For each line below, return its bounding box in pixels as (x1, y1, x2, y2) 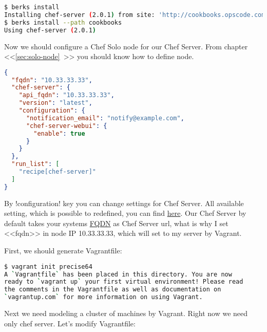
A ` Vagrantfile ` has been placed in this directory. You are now (4, 270, 232, 278)
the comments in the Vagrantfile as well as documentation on (4, 286, 221, 293)
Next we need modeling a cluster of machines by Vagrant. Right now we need (4, 308, 248, 319)
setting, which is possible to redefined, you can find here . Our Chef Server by (4, 208, 246, 218)
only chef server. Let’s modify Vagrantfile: (4, 318, 136, 328)
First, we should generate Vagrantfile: (4, 245, 122, 256)
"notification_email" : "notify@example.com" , (26, 114, 184, 122)
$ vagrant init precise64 (4, 263, 92, 270)
